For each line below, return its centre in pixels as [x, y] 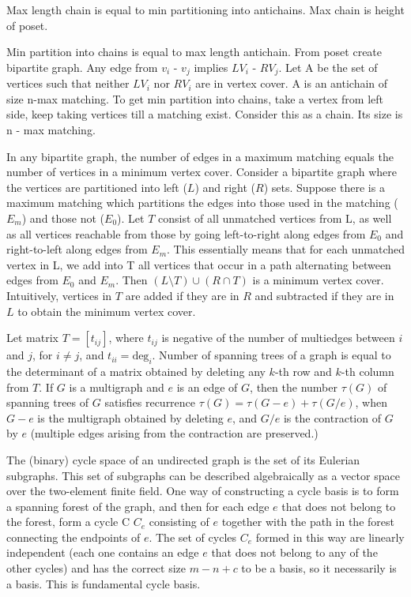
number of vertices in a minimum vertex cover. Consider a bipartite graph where [202, 172]
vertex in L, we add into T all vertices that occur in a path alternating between [199, 264]
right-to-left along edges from [77, 249]
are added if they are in [182, 295]
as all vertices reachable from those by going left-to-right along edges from [186, 233]
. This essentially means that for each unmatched [286, 249]
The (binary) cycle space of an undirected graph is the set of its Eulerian [183, 459]
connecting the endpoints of [74, 537]
